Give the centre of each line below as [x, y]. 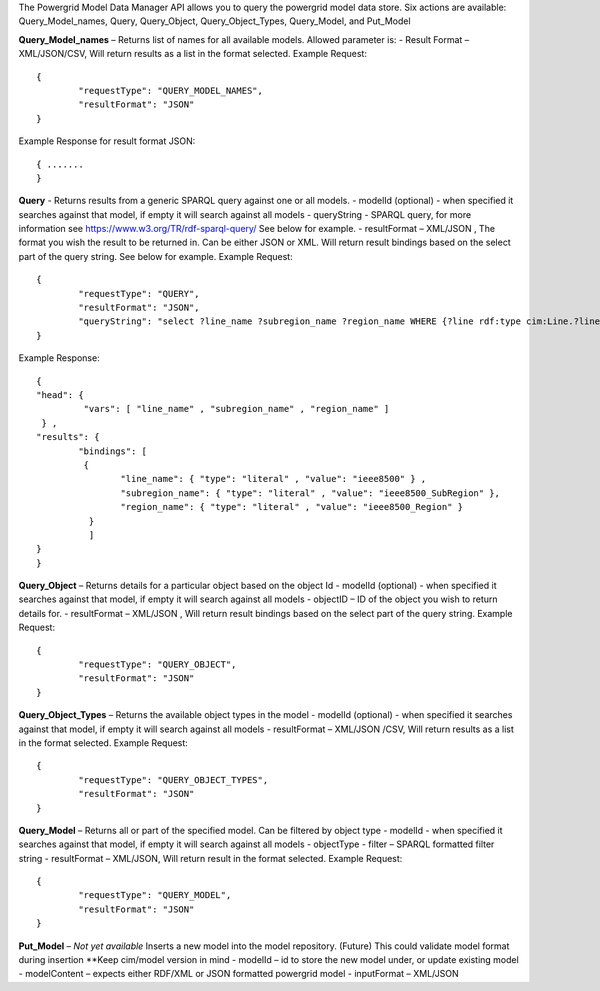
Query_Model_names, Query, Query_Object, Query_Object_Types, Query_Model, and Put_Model [214, 21]
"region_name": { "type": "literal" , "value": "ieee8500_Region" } [292, 507]
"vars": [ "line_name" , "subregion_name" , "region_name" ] [236, 409]
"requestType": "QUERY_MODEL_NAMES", [171, 90]
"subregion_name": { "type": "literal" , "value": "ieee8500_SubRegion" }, [310, 493]
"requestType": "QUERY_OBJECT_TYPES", [173, 779]
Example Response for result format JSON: [107, 141]
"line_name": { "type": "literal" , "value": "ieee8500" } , [273, 479]
